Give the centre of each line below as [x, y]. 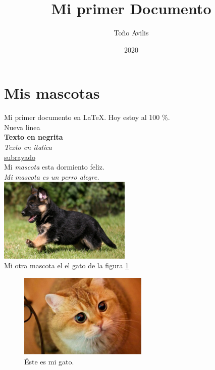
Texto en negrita [34, 137]
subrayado [20, 157]
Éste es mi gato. [49, 361]
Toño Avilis [131, 33]
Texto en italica [28, 147]
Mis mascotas [52, 93]
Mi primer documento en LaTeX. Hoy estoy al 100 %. [87, 117]
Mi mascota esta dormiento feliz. [54, 167]
